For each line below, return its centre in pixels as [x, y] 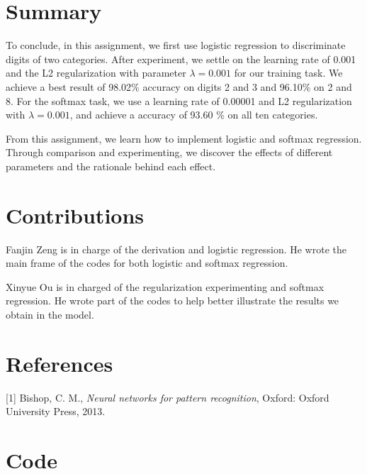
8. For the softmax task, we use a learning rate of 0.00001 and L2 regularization [179, 100]
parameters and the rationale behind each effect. [111, 166]
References [60, 363]
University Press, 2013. [56, 411]
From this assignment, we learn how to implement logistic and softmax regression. [184, 138]
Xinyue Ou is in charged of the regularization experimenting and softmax [165, 286]
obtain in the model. [50, 314]
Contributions [75, 215]
